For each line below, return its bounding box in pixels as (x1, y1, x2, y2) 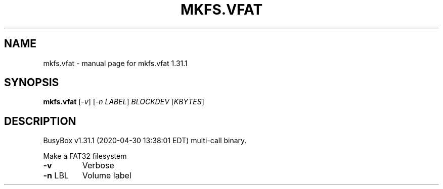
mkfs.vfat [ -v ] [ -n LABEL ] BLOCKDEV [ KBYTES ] (43, 97, 204, 106)
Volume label (82, 170, 131, 181)
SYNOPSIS (4, 76, 59, 89)
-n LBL (43, 170, 69, 181)
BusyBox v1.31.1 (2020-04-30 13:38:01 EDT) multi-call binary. (43, 136, 247, 145)
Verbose (82, 160, 114, 171)
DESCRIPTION (4, 114, 76, 128)
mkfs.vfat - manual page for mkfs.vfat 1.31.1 (43, 58, 188, 68)
